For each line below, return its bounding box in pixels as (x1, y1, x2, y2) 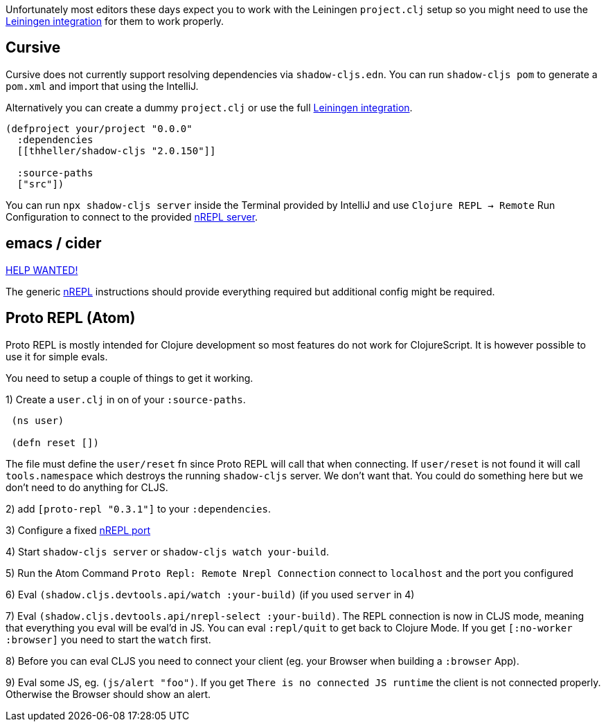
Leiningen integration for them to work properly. (6, 15, 224, 27)
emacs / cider (6, 234, 102, 252)
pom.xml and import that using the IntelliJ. (6, 80, 199, 92)
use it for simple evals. (6, 350, 108, 362)
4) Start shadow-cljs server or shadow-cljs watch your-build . (6, 545, 329, 558)
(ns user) (11, 414, 64, 426)
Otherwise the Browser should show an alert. (6, 688, 211, 700)
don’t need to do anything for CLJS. (6, 481, 168, 493)
